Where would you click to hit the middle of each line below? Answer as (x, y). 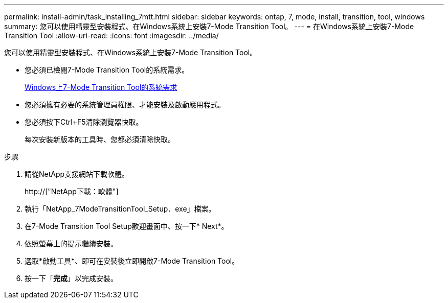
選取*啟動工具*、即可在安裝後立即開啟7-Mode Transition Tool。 (132, 261)
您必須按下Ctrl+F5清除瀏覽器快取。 (84, 122)
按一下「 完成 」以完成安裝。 (71, 278)
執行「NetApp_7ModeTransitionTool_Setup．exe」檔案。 (120, 209)
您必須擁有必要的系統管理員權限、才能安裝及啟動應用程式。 (125, 104)
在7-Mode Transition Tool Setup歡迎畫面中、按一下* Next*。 (127, 226)
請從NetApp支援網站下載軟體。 (77, 174)
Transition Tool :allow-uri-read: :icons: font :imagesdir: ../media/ (111, 36)
